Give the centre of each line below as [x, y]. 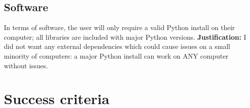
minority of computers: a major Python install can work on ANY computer [116, 55]
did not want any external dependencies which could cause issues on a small [117, 46]
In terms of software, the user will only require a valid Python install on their [119, 27]
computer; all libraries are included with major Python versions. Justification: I [125, 37]
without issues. [26, 65]
